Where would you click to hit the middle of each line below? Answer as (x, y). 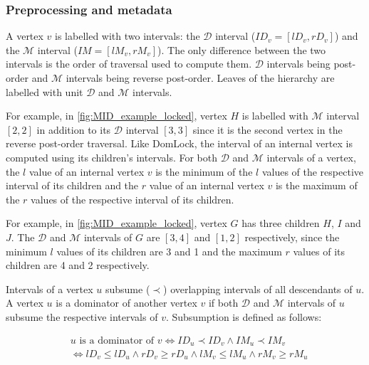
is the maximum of (316, 185)
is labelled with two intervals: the (128, 36)
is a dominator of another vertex (126, 303)
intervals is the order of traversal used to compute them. (129, 64)
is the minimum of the (204, 171)
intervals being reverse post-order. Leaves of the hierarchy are (200, 78)
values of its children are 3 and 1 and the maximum (169, 251)
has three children (281, 223)
